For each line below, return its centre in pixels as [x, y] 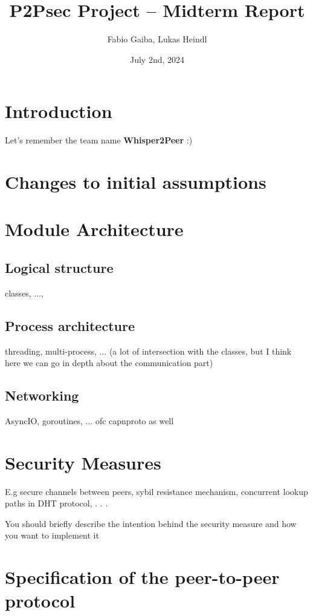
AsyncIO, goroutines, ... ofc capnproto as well [89, 420]
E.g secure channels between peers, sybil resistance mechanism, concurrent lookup [156, 491]
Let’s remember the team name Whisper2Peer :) [99, 140]
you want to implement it [52, 535]
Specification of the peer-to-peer [142, 577]
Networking [42, 395]
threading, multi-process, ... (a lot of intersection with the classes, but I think [148, 351]
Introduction [59, 111]
